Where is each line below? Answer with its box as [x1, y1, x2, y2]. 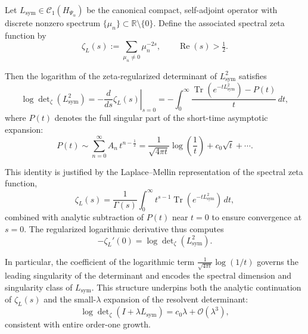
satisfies [238, 69, 267, 82]
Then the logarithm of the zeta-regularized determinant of [5, 69, 217, 82]
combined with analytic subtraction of [5, 211, 144, 223]
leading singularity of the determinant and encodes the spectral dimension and [5, 269, 292, 282]
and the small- [43, 293, 97, 305]
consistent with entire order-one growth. [5, 318, 151, 330]
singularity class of [5, 280, 73, 293]
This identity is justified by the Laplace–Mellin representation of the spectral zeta [5, 165, 303, 177]
